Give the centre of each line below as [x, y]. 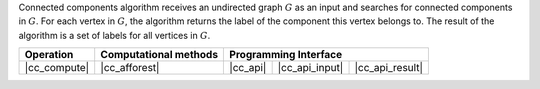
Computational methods [159, 55]
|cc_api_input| [310, 68]
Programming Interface [286, 55]
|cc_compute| [57, 68]
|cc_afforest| [130, 68]
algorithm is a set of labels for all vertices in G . [114, 35]
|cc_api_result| [389, 68]
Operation [49, 55]
